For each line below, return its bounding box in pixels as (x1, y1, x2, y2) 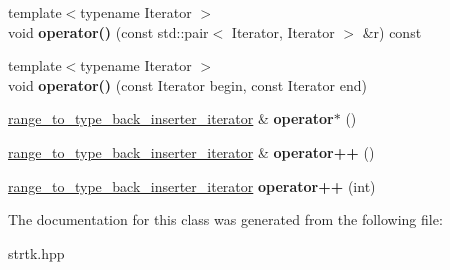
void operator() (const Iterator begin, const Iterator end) (8, 74, 367, 95)
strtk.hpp (8, 242, 65, 263)
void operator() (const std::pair (8, 21, 209, 42)
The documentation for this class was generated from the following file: (8, 209, 443, 230)
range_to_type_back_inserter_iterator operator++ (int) (8, 175, 376, 196)
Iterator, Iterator (231, 21, 335, 42)
